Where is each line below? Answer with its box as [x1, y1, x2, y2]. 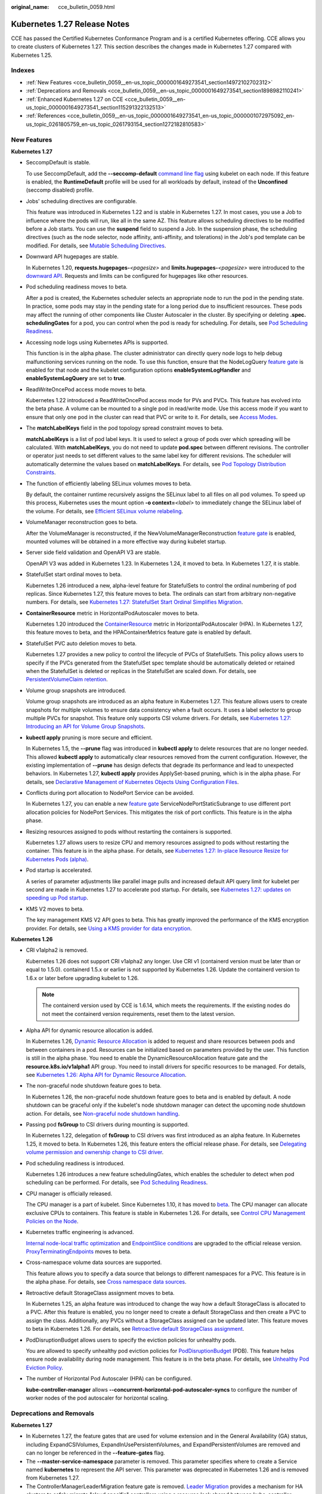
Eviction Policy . [26, 1364, 64, 1371]
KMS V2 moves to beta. [26, 905, 84, 913]
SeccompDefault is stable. [26, 159, 91, 166]
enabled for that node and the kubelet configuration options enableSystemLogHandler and [26, 366, 251, 373]
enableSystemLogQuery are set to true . [26, 375, 126, 382]
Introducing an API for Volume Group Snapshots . [26, 723, 145, 730]
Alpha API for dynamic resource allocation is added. [26, 1027, 154, 1034]
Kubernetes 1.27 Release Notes [11, 19, 130, 29]
